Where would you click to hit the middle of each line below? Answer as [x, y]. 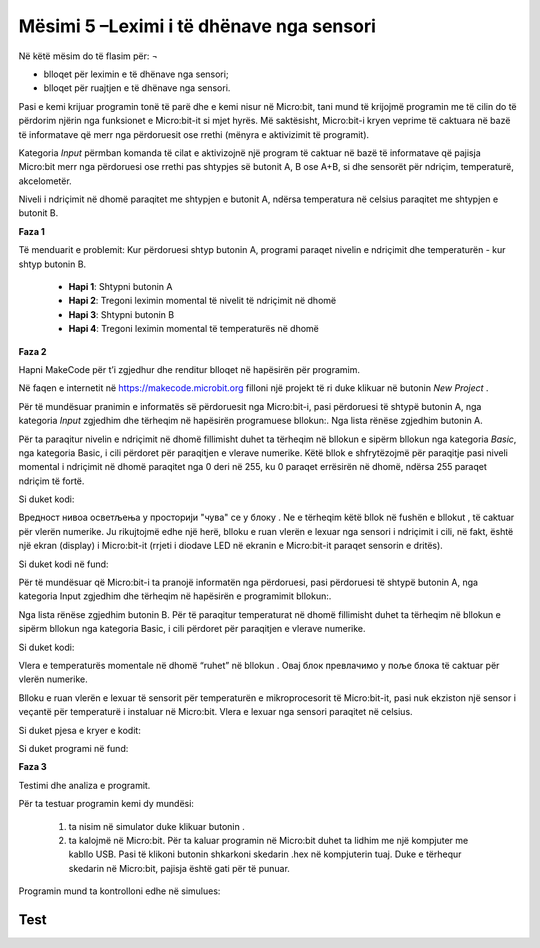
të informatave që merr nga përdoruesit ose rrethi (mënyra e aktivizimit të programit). [194, 134]
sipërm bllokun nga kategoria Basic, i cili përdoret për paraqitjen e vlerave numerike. [192, 629]
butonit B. [38, 213]
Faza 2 [32, 351]
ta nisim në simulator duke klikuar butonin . [156, 826]
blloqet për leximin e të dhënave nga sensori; [136, 74]
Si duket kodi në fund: [63, 564]
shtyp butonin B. [52, 264]
